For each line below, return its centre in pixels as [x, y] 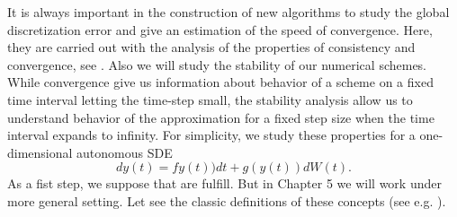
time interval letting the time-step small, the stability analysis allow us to [210, 99]
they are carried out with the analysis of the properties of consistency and [211, 47]
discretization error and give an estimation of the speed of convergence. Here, [220, 29]
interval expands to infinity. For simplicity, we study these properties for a [211, 135]
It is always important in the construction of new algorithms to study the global [228, 12]
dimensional [40, 152]
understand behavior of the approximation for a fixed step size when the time [221, 117]
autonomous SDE [125, 152]
